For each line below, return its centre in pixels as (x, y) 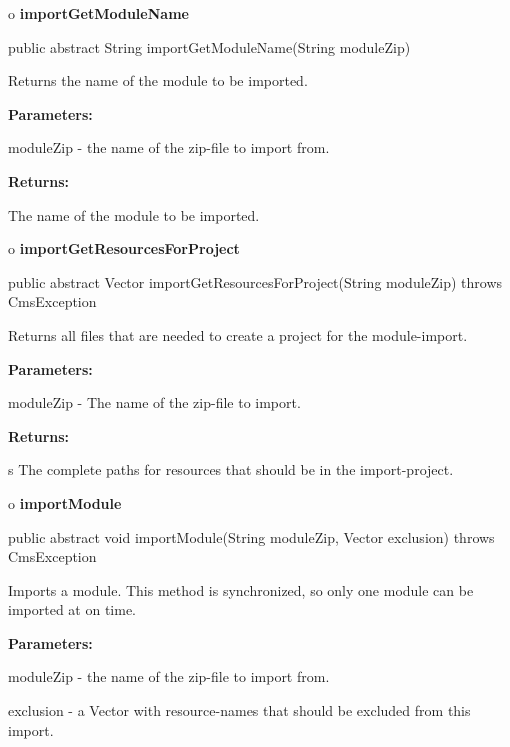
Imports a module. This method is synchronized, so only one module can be (241, 589)
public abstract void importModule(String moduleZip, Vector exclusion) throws (251, 536)
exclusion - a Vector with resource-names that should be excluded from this (239, 710)
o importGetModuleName (98, 13)
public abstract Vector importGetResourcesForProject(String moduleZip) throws (255, 281)
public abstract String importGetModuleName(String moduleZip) (209, 46)
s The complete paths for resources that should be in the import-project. (231, 469)
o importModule (65, 502)
